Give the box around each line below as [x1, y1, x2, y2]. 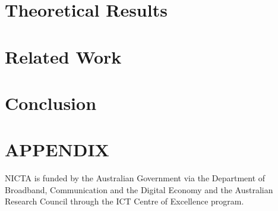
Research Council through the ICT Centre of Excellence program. [5, 195, 244, 207]
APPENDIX [5, 137, 109, 162]
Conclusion [5, 90, 97, 115]
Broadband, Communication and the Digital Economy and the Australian [5, 183, 273, 196]
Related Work [5, 44, 122, 68]
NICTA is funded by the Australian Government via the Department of [5, 172, 266, 184]
